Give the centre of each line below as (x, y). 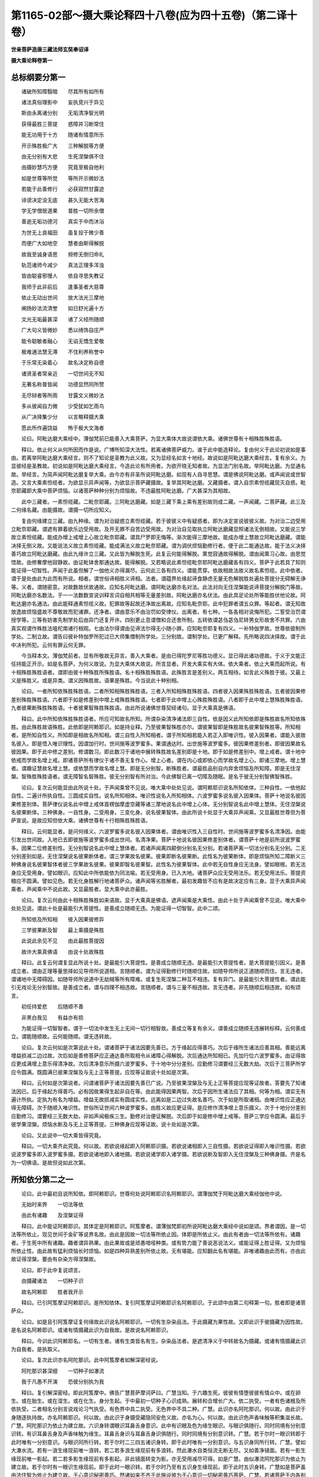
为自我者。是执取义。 (37, 1349)
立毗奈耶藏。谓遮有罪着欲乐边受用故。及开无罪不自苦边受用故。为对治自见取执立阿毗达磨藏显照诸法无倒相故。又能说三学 (158, 529)
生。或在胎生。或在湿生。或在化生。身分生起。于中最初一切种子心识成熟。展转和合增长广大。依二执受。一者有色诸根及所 (158, 1401)
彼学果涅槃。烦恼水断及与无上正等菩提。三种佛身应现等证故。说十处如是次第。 (107, 1124)
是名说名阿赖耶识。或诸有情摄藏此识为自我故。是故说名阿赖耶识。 (91, 1330)
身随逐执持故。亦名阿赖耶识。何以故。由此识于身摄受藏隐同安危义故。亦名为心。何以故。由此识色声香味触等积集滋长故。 (158, 1417)
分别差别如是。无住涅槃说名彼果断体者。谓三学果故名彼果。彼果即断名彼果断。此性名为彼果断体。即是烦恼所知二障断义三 (158, 856)
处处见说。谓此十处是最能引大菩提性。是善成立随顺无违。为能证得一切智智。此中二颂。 (117, 908)
